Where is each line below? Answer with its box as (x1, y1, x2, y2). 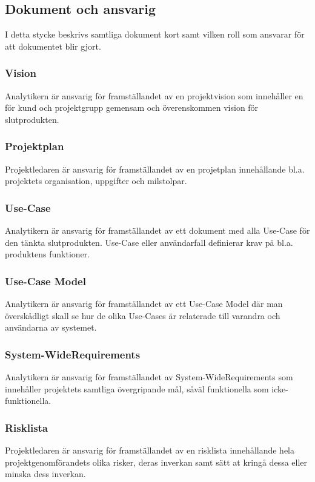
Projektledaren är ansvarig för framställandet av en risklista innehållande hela (5, 444, 295, 457)
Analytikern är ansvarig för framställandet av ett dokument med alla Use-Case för (5, 224, 310, 237)
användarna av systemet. (5, 321, 97, 334)
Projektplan (5, 139, 64, 154)
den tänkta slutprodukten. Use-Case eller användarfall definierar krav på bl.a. (5, 236, 293, 248)
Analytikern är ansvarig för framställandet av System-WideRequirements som (5, 371, 293, 383)
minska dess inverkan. (5, 467, 86, 480)
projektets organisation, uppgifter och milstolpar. (5, 174, 187, 187)
